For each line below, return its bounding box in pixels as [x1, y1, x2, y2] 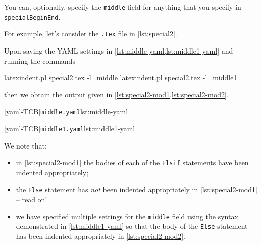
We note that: [4, 140, 47, 151]
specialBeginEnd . [4, 11, 61, 22]
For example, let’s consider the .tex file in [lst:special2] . [4, 28, 177, 39]
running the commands [4, 55, 75, 66]
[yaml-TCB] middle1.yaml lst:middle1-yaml [4, 123, 135, 133]
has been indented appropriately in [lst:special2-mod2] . [16, 231, 186, 241]
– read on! [16, 194, 47, 205]
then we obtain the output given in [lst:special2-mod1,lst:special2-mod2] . [4, 89, 229, 100]
